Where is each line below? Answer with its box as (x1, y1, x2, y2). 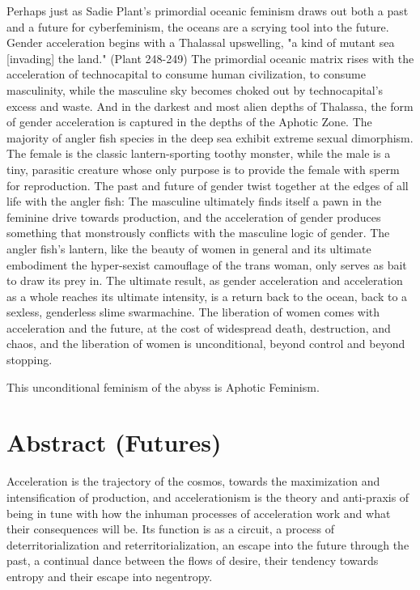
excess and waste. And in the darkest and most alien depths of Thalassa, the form (6, 97, 414, 114)
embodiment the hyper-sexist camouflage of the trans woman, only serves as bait (6, 256, 407, 273)
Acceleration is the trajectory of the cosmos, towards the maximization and (6, 473, 380, 490)
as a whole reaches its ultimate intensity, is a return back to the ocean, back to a (6, 287, 408, 304)
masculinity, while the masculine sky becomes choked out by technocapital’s (6, 81, 384, 98)
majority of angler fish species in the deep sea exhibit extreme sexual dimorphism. (6, 129, 414, 146)
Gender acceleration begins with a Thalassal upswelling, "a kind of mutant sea (6, 34, 395, 51)
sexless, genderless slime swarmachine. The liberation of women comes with (6, 303, 380, 320)
